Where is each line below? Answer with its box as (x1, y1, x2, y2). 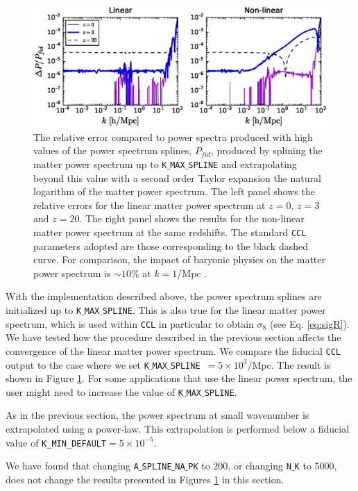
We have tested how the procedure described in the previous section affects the (6, 330, 341, 344)
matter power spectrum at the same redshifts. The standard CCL (33, 224, 307, 239)
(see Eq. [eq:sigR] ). (269, 316, 350, 331)
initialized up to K (6, 302, 82, 317)
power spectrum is (33, 265, 111, 280)
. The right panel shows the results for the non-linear (79, 211, 305, 226)
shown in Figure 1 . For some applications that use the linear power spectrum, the (6, 371, 352, 385)
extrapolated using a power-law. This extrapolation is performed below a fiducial (6, 422, 350, 436)
